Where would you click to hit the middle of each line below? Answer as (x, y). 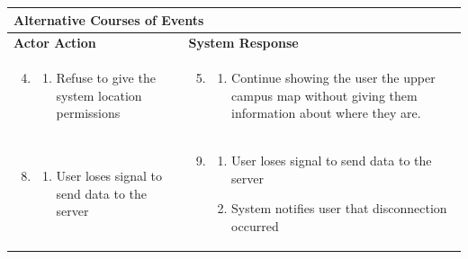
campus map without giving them (324, 95)
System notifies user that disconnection (339, 208)
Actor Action (55, 43)
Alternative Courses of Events (109, 19)
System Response (243, 43)
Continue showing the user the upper (333, 78)
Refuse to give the (106, 78)
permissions (88, 113)
